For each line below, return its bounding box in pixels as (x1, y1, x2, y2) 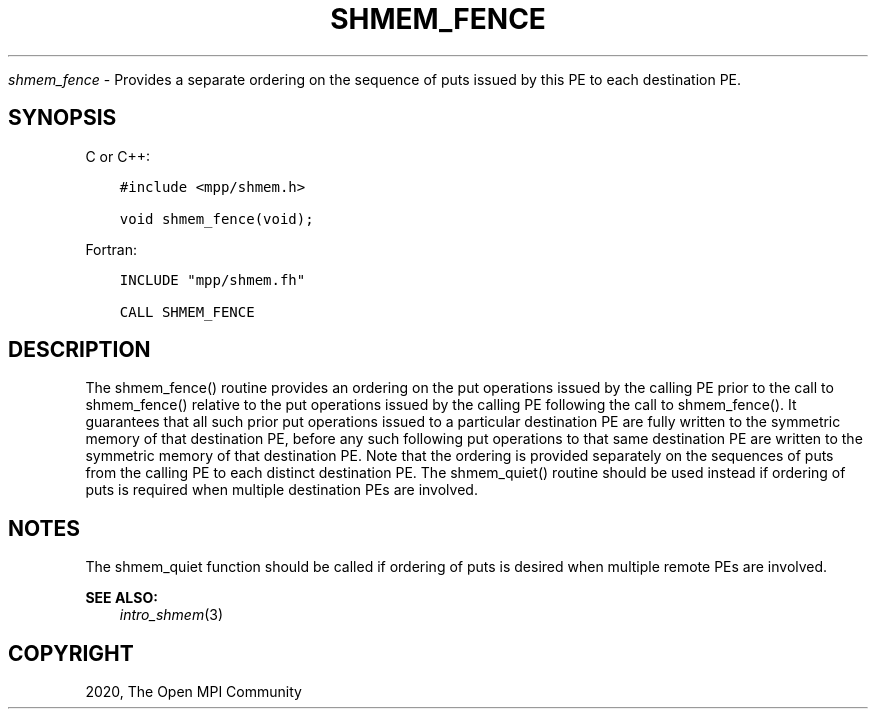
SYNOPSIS (8, 105, 117, 131)
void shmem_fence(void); (119, 210, 314, 227)
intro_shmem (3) (119, 606, 224, 624)
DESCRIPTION (8, 337, 151, 363)
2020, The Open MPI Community (85, 683, 302, 701)
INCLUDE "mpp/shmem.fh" (119, 271, 306, 288)
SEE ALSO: (85, 589, 158, 607)
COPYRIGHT (8, 640, 134, 666)
